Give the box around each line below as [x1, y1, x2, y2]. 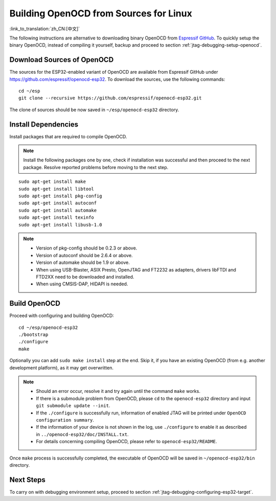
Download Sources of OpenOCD [9, 55, 114, 64]
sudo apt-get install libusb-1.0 [18, 222, 102, 227]
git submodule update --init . [36, 403, 110, 409]
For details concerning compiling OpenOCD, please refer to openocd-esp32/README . [36, 439, 217, 445]
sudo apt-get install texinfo [18, 215, 95, 220]
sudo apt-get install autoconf [18, 200, 97, 206]
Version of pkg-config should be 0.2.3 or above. [36, 245, 137, 251]
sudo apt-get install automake [18, 207, 97, 213]
